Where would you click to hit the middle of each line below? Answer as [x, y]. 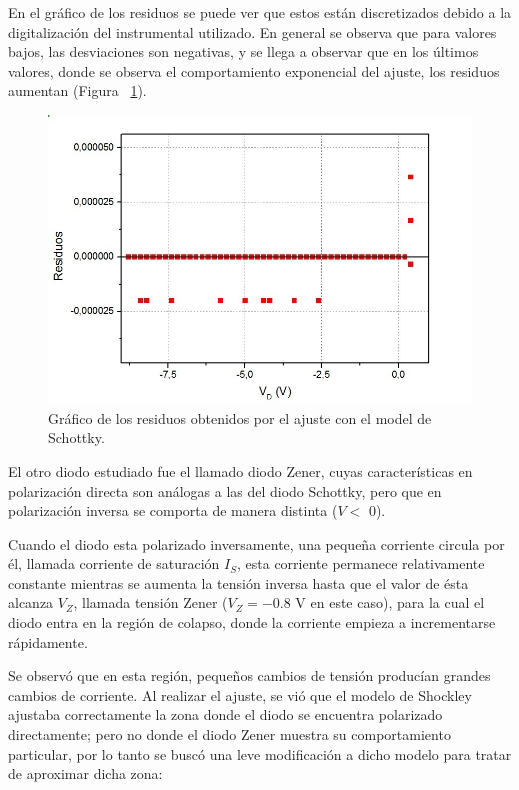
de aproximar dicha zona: [85, 773]
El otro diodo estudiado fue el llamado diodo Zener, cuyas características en [240, 470]
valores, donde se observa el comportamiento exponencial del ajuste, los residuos [254, 70]
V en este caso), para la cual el [390, 602]
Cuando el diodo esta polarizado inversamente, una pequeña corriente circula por [256, 543]
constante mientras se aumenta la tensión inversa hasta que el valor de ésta [238, 582]
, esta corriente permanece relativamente [361, 563]
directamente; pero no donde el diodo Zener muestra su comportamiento [229, 734]
